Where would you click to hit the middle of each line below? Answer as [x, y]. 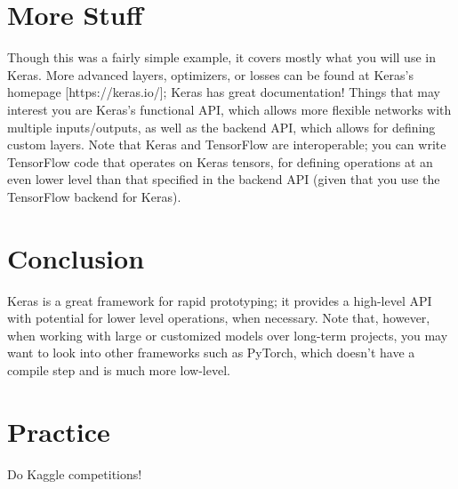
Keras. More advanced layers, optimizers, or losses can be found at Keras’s [210, 74]
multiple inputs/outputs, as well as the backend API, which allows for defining [221, 127]
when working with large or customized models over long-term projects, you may [228, 335]
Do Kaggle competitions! [75, 473]
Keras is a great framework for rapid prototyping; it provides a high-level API [220, 300]
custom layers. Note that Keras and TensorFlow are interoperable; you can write [227, 144]
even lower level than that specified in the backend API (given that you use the [224, 179]
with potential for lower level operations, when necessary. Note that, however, [219, 318]
